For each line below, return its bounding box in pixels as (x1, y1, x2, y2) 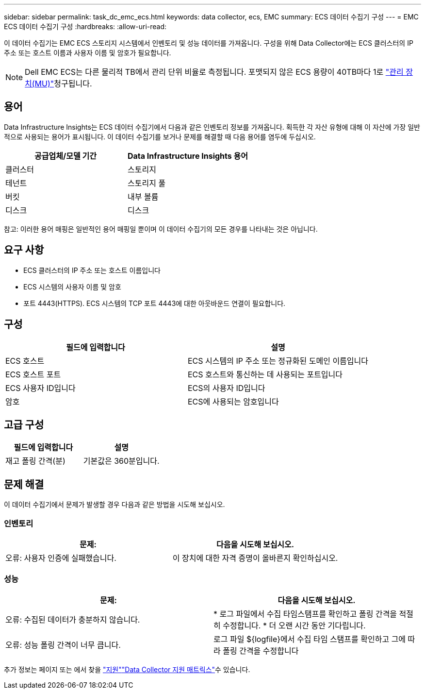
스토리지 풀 (128, 178, 166, 188)
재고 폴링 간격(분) (5, 456, 65, 466)
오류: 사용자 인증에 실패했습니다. (5, 553, 116, 563)
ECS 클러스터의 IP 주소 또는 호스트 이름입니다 (23, 266, 161, 274)
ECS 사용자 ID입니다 (5, 383, 76, 393)
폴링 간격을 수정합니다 (223, 645, 299, 656)
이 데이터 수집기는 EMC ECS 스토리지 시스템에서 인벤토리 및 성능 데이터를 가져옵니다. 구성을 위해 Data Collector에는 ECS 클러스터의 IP (4, 39, 413, 47)
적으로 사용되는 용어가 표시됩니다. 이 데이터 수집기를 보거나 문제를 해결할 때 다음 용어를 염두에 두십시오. (4, 132, 316, 141)
